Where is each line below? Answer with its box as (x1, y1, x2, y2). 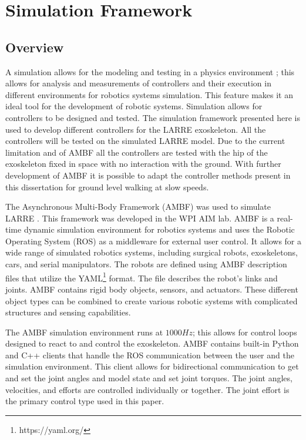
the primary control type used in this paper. (5, 395, 164, 407)
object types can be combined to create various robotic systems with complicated (5, 294, 298, 307)
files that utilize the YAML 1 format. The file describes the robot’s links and (5, 270, 278, 284)
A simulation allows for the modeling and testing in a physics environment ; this (5, 65, 295, 78)
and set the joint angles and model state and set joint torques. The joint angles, (5, 372, 292, 384)
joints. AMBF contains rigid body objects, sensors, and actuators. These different (5, 283, 298, 295)
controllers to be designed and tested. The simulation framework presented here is (5, 111, 300, 123)
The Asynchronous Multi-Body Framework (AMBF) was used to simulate (5, 200, 271, 213)
